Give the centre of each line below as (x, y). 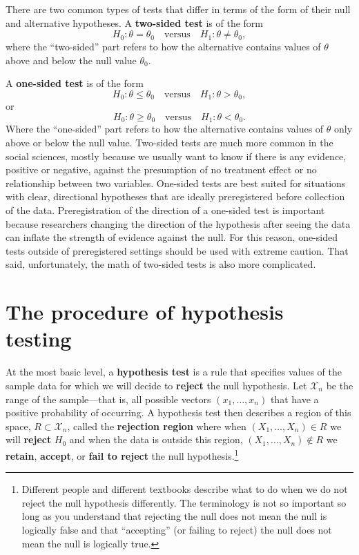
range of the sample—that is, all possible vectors (108, 399)
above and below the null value (71, 60)
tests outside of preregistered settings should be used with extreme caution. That (177, 250)
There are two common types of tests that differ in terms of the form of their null (178, 9)
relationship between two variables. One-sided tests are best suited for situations (176, 183)
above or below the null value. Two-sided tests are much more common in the (169, 143)
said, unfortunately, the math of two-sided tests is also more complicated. (161, 264)
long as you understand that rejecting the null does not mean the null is (174, 516)
